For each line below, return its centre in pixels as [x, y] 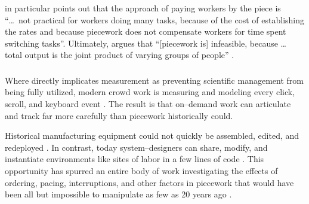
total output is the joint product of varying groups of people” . [120, 55]
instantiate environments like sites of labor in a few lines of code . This [135, 159]
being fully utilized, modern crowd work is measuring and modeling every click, [150, 92]
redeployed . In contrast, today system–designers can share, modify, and [136, 147]
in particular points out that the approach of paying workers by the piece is [143, 8]
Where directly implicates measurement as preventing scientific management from [154, 80]
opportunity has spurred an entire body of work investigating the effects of [141, 171]
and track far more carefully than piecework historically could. [119, 115]
